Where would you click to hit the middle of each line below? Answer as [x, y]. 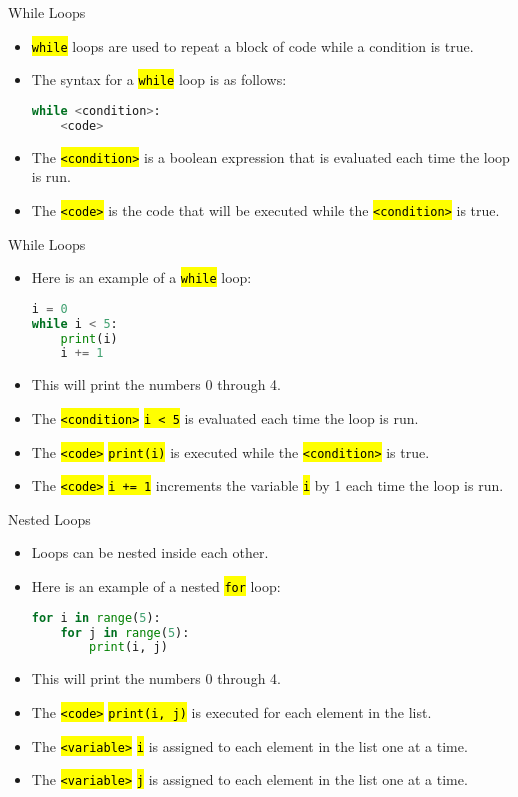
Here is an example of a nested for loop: [156, 586]
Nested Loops [49, 518]
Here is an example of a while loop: [141, 277]
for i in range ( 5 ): [96, 617]
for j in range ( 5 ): [125, 632]
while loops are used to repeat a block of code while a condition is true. [252, 45]
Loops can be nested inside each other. [150, 552]
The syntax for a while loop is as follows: [159, 79]
